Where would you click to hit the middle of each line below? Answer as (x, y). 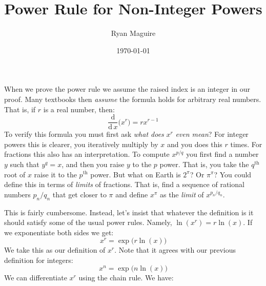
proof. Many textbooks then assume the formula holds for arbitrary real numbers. (133, 99)
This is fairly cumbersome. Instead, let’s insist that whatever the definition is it (129, 212)
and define (132, 194)
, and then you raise (93, 164)
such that (25, 164)
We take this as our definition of (55, 250)
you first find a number (222, 154)
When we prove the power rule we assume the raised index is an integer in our (127, 89)
